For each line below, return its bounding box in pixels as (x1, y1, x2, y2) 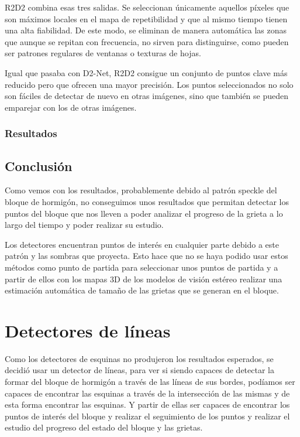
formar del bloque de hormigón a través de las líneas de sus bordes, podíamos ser (5, 375, 295, 388)
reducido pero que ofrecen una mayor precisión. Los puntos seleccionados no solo (5, 78, 294, 90)
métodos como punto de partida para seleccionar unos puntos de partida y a (5, 261, 278, 273)
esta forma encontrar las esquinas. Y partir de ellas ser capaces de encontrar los (5, 398, 290, 411)
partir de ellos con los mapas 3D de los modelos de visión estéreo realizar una (5, 272, 282, 285)
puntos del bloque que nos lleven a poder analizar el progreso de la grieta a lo (5, 207, 283, 219)
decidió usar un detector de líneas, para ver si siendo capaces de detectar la (5, 364, 274, 376)
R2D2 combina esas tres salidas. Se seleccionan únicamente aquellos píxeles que (5, 1, 289, 13)
